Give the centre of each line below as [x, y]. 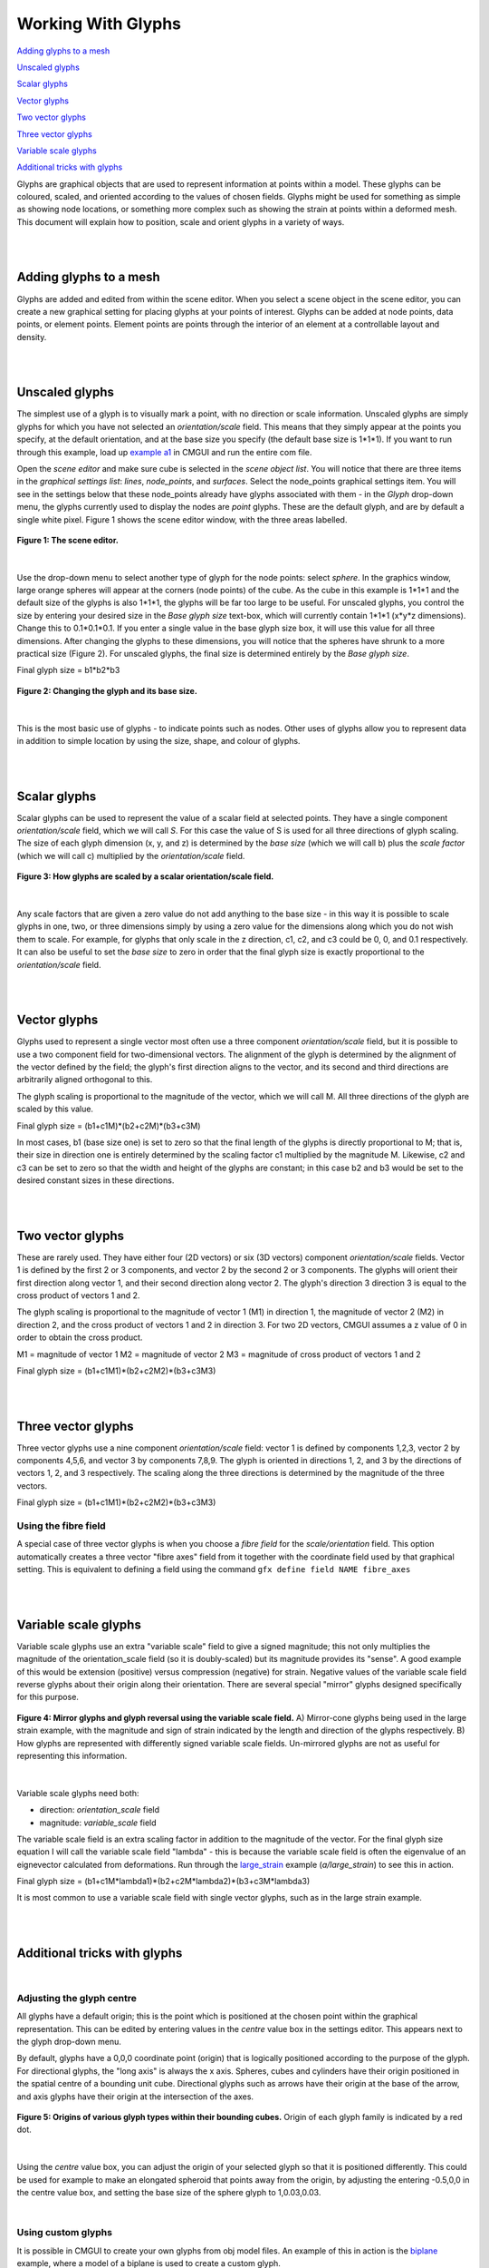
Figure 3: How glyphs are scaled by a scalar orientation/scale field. [145, 876]
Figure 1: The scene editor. [68, 540]
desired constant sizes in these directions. [96, 1180]
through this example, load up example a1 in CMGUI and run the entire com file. [164, 452]
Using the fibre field [61, 1526]
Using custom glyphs [65, 2233]
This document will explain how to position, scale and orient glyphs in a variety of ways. [181, 221]
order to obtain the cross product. [80, 1337]
